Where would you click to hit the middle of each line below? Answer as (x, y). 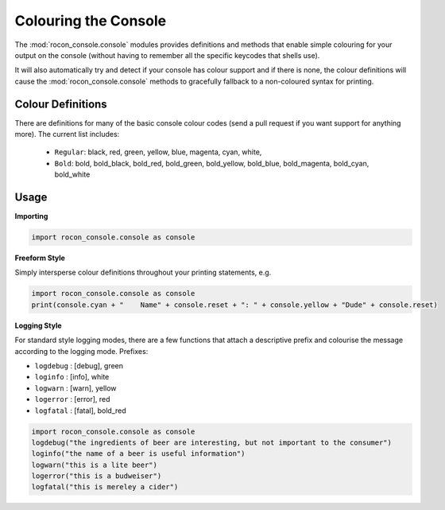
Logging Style (39, 325)
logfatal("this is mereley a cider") (105, 487)
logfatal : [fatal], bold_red (80, 411)
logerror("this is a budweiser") (97, 476)
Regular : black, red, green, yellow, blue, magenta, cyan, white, (158, 152)
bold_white (72, 174)
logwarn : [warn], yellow (75, 388)
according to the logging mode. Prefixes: (81, 351)
